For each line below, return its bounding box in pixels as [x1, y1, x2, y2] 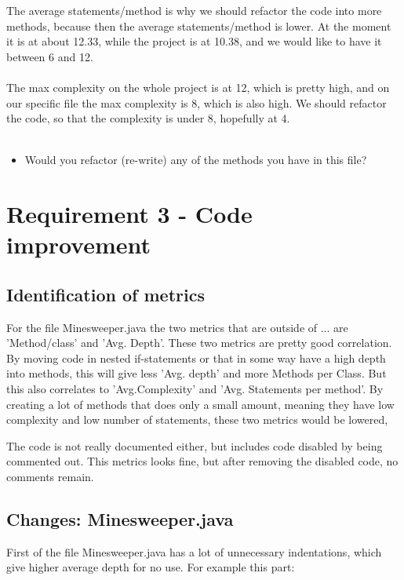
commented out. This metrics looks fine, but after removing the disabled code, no [6, 453, 399, 469]
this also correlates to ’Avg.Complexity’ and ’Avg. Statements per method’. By [6, 381, 384, 397]
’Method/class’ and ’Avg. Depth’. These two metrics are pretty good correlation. [6, 334, 392, 351]
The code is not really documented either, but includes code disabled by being [6, 437, 383, 454]
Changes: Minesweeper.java [6, 507, 234, 531]
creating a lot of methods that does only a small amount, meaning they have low [6, 396, 395, 412]
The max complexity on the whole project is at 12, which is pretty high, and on [6, 78, 390, 95]
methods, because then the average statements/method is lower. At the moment [6, 17, 391, 34]
